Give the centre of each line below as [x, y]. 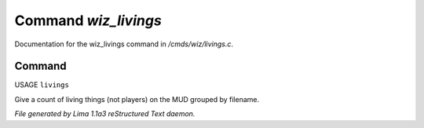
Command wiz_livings [88, 20]
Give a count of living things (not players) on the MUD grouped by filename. [137, 99]
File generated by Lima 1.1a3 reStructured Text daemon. [105, 114]
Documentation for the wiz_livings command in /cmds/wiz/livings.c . [124, 44]
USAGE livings [42, 85]
